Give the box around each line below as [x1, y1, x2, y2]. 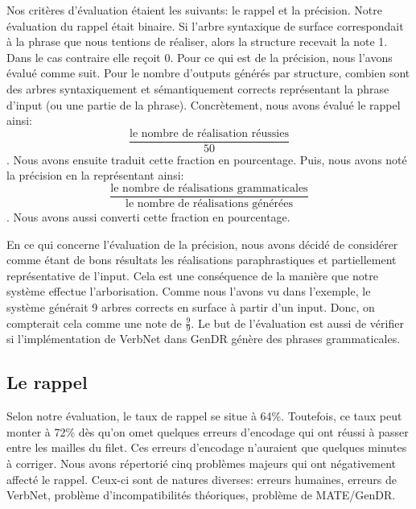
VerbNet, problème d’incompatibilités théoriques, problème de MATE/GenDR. [6, 486, 396, 503]
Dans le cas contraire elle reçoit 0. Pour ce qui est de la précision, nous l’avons [6, 48, 393, 65]
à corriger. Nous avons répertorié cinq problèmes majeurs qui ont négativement [6, 455, 396, 472]
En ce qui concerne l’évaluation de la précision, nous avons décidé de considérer [6, 235, 398, 252]
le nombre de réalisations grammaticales [110, 183, 308, 194]
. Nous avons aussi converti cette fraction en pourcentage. [6, 209, 290, 226]
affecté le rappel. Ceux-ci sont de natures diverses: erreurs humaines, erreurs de [6, 470, 397, 487]
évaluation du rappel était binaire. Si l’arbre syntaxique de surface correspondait [6, 17, 404, 34]
